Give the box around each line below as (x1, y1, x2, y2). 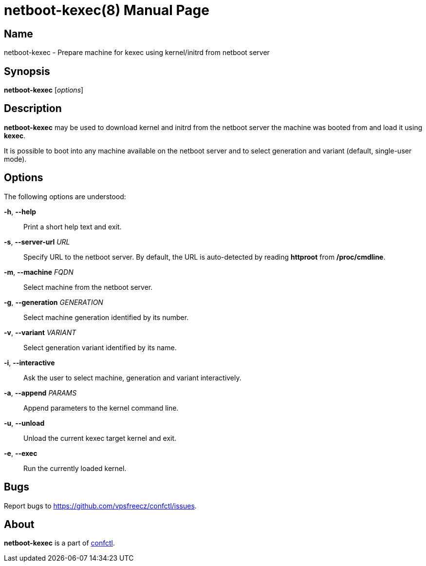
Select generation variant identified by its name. (23, 343, 177, 352)
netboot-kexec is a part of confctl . (4, 539, 115, 547)
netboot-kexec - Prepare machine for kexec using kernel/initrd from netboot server (4, 48, 270, 57)
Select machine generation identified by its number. (23, 313, 189, 321)
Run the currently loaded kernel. (23, 464, 127, 472)
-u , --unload (4, 418, 45, 427)
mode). (4, 154, 27, 163)
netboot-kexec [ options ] (4, 86, 84, 94)
